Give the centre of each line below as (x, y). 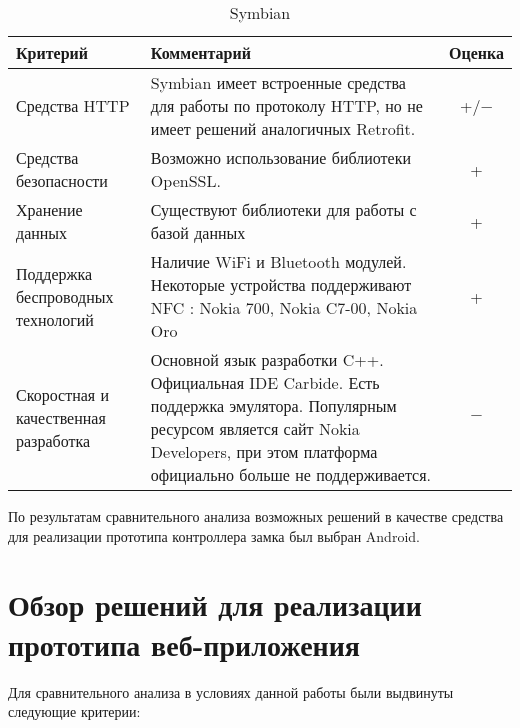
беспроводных (65, 296)
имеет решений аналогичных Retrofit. (283, 128)
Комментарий (200, 52)
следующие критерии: (74, 711)
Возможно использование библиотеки (281, 157)
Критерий (52, 52)
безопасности (62, 180)
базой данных (198, 232)
